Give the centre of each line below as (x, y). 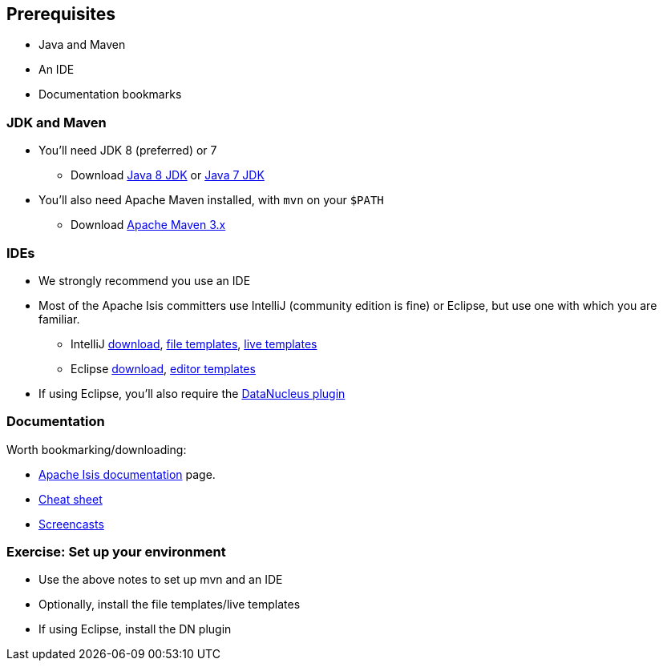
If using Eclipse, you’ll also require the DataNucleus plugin (192, 393)
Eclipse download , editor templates (163, 368)
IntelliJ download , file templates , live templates (194, 344)
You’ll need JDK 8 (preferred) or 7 (128, 151)
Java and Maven (82, 45)
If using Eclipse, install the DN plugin (135, 629)
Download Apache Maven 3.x (148, 225)
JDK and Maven (57, 122)
